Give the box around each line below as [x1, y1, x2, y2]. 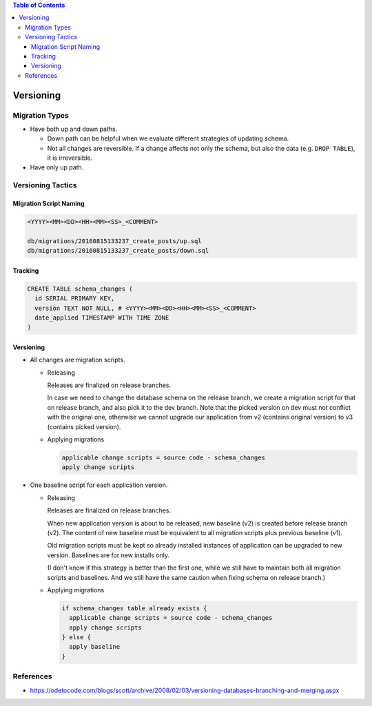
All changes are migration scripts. [30, 355, 125, 364]
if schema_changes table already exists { [61, 604, 207, 612]
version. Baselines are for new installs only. [47, 551, 170, 559]
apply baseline [69, 643, 121, 651]
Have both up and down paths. [30, 125, 118, 133]
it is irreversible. [47, 154, 93, 162]
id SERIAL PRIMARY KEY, [34, 295, 115, 302]
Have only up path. [30, 163, 84, 172]
